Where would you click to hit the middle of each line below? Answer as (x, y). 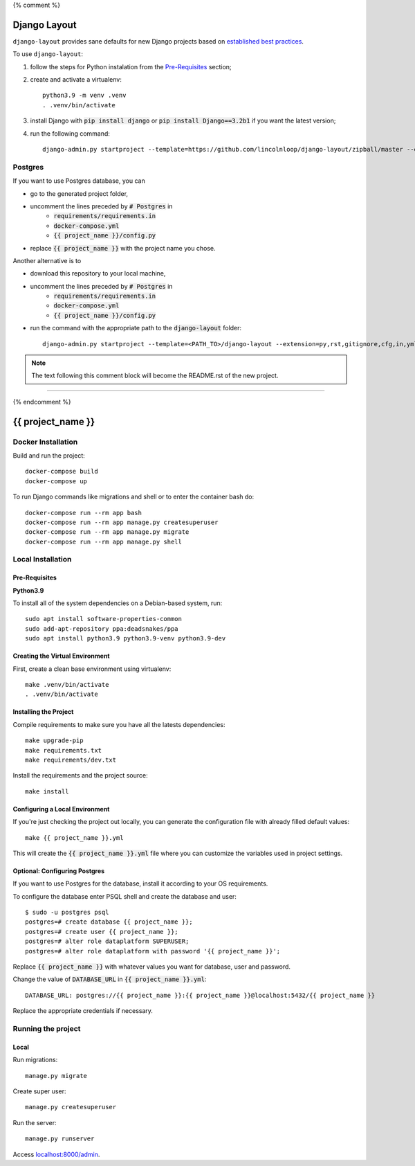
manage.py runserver (60, 1139)
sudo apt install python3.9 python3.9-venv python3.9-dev (126, 638)
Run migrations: (35, 1060)
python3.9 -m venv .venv (84, 96)
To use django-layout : (48, 54)
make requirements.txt (64, 750)
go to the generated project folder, (79, 193)
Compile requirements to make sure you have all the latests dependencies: (119, 724)
